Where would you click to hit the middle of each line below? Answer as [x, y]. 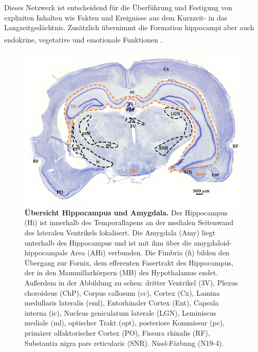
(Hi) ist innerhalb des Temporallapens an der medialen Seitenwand [129, 222]
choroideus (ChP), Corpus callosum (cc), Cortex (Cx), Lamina [122, 292]
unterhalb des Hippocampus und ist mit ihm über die [108, 242]
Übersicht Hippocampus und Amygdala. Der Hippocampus [126, 212]
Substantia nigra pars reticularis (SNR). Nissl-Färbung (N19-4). [124, 343]
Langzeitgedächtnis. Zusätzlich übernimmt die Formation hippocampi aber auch [129, 27]
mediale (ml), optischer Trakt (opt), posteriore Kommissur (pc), [125, 323]
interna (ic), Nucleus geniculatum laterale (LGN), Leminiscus [121, 312]
